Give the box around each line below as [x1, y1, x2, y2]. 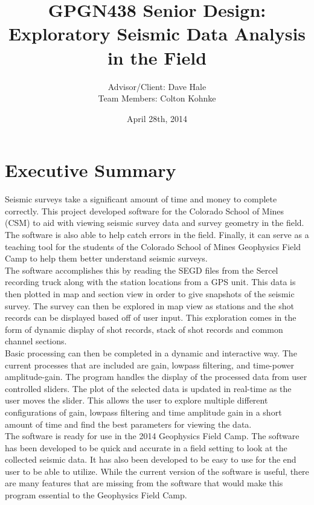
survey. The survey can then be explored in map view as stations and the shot [5, 299, 294, 312]
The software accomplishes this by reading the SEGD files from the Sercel [5, 263, 278, 276]
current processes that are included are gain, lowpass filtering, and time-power [5, 358, 294, 371]
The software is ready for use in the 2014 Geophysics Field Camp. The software [5, 429, 300, 442]
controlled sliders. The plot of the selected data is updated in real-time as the [5, 382, 292, 394]
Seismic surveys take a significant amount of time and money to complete [5, 193, 277, 205]
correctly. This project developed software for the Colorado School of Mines [5, 204, 284, 217]
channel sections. [5, 335, 67, 347]
